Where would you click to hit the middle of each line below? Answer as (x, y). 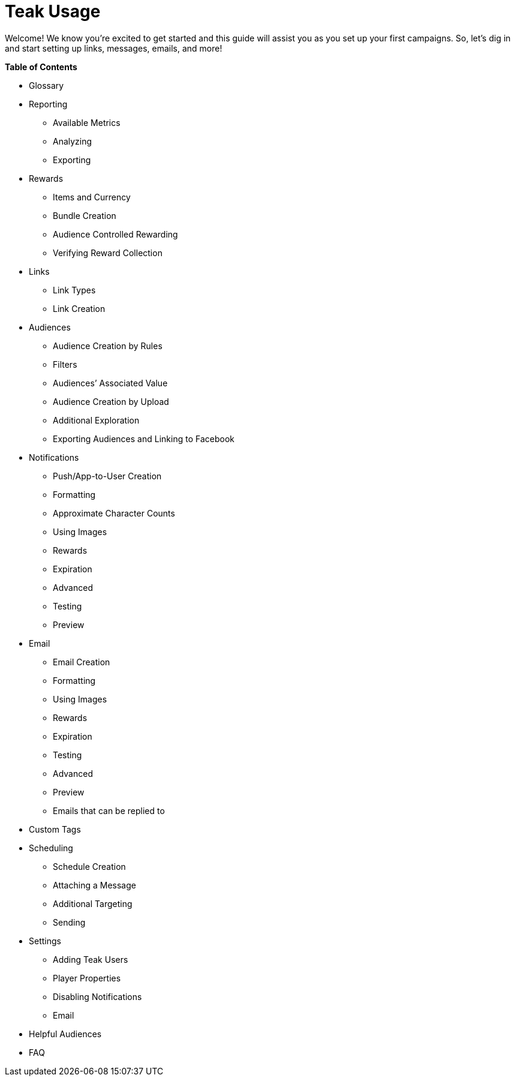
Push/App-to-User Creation (107, 476)
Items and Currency (92, 197)
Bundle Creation (85, 215)
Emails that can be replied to (109, 810)
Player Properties (87, 978)
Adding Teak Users (91, 959)
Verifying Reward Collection (108, 253)
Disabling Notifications (97, 996)
